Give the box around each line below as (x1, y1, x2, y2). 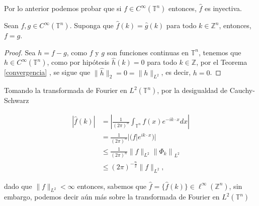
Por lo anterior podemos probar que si (4, 3, 122, 13)
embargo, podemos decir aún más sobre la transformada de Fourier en (4, 191, 220, 202)
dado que (4, 180, 32, 191)
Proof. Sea (4, 47, 36, 57)
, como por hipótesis (47, 57, 110, 67)
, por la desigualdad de (157, 85, 228, 95)
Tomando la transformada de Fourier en (4, 85, 127, 95)
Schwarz (4, 95, 29, 106)
